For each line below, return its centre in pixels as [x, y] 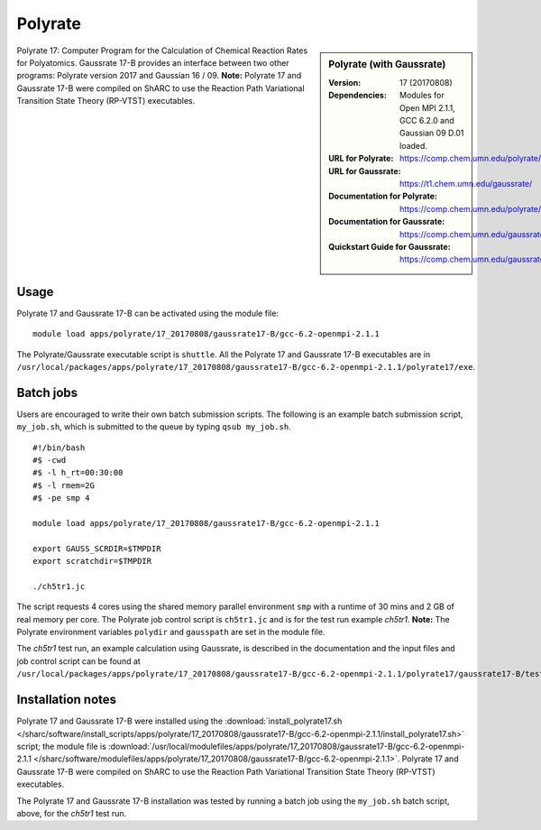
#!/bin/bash [59, 447]
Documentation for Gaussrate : [387, 222]
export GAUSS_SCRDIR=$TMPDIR [97, 549]
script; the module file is [62, 746]
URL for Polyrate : [361, 159]
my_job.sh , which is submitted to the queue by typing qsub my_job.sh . [154, 427]
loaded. [414, 145]
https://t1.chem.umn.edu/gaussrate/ [466, 183]
